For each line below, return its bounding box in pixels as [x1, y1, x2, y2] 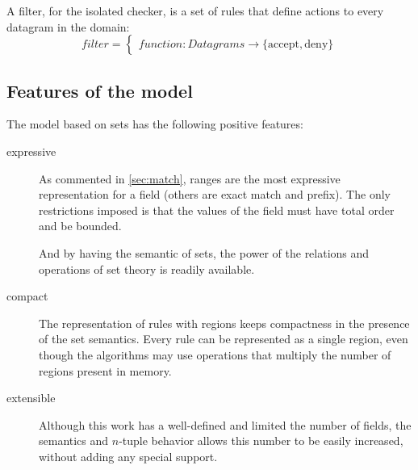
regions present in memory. [39, 362, 172, 379]
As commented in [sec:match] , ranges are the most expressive [39, 170, 341, 187]
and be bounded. [39, 217, 122, 234]
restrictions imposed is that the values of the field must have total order [39, 201, 395, 218]
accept [268, 39, 299, 51]
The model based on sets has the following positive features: [6, 115, 303, 132]
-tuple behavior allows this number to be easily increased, [119, 432, 403, 449]
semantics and [39, 432, 109, 449]
